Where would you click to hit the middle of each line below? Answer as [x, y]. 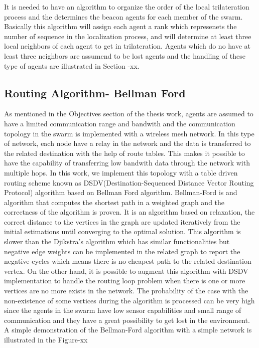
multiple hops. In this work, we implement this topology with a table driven [121, 172]
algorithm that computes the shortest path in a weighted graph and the [114, 202]
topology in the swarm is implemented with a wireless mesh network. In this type [129, 133]
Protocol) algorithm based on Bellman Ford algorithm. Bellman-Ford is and [121, 192]
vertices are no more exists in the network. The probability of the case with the [126, 291]
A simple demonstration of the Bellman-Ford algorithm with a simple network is [128, 330]
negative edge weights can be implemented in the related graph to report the [122, 251]
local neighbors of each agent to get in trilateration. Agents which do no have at [127, 46]
